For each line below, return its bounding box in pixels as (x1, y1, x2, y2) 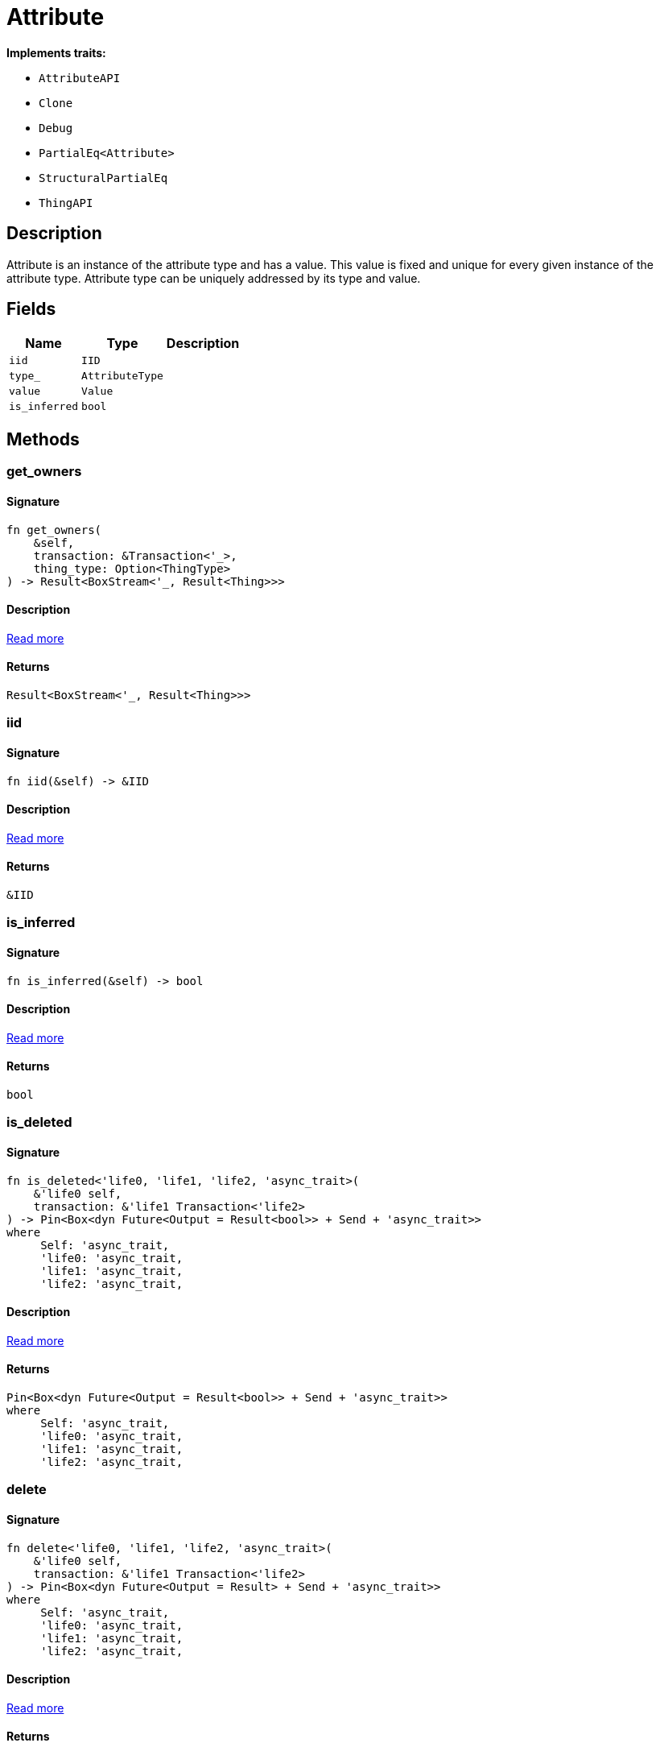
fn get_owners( (6, 523, 102, 536)
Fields (6, 299, 56, 320)
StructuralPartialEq (39, 171, 168, 184)
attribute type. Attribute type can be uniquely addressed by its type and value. (6, 271, 421, 285)
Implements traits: (6, 45, 106, 60)
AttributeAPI (39, 71, 121, 85)
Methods (6, 428, 80, 449)
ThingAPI (39, 196, 93, 209)
